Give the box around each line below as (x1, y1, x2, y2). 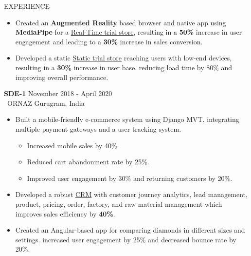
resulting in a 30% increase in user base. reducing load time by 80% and (15, 62, 233, 72)
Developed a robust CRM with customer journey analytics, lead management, (15, 189, 248, 199)
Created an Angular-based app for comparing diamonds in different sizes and (15, 225, 245, 235)
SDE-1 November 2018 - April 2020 (4, 88, 112, 98)
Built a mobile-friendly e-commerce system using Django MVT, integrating (15, 114, 239, 124)
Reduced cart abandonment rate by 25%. (27, 157, 149, 167)
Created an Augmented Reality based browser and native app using (15, 17, 226, 27)
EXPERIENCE (4, 1, 50, 11)
